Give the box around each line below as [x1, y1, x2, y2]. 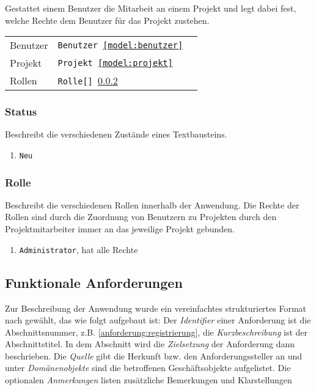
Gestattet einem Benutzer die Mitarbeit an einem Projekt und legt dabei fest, [5, 2, 296, 14]
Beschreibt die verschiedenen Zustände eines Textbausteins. [5, 128, 227, 141]
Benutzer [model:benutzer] [57, 40, 183, 50]
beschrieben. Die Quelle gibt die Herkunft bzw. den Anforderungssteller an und [5, 349, 303, 362]
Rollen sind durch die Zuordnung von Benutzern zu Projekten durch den [5, 210, 277, 223]
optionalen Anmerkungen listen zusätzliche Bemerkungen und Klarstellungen [5, 373, 292, 386]
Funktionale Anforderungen [5, 273, 183, 292]
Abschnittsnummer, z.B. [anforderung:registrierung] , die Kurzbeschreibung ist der [5, 325, 307, 338]
